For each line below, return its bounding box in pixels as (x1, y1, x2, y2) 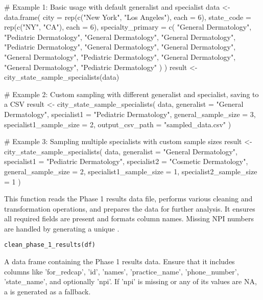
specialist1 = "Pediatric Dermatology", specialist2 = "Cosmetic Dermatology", (4, 156, 248, 167)
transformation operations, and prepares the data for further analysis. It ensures (4, 203, 255, 214)
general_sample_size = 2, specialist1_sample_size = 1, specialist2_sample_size (4, 166, 257, 176)
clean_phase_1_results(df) (4, 241, 95, 249)
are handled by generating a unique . (4, 223, 119, 234)
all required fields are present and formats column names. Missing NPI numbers (4, 213, 254, 224)
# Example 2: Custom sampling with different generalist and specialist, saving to (4, 88, 259, 99)
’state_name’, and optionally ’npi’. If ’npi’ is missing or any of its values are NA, (4, 276, 257, 287)
